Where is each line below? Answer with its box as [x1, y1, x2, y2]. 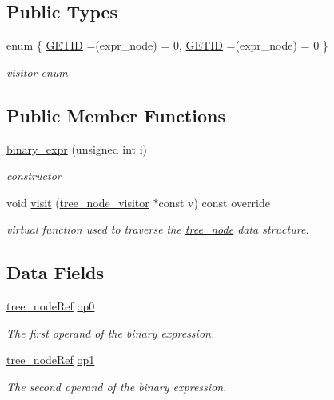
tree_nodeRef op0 [6, 298, 95, 314]
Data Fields [6, 260, 105, 285]
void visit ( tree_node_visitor [6, 194, 149, 210]
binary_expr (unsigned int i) [6, 140, 147, 157]
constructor [6, 167, 62, 184]
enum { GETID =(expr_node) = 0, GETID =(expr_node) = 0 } [6, 37, 328, 54]
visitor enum [6, 63, 68, 80]
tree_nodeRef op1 [6, 351, 95, 368]
